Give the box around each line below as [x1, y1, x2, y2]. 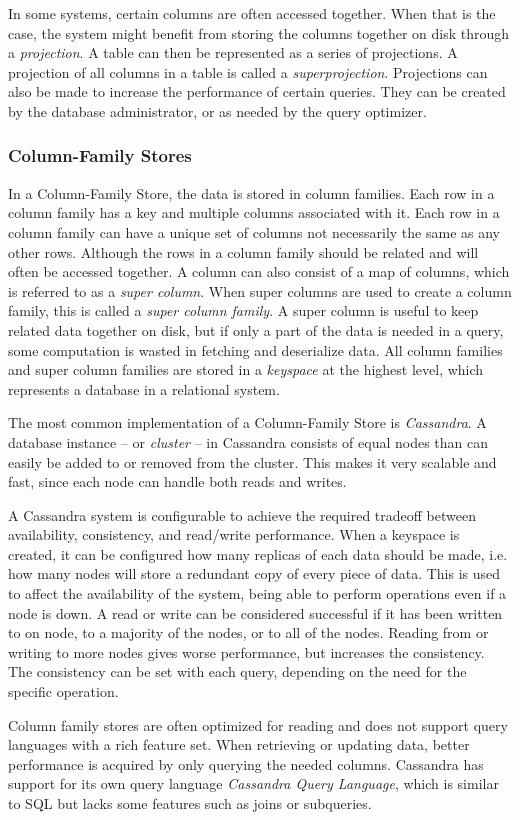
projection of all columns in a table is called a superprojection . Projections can [8, 61, 488, 82]
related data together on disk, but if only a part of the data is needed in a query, [8, 319, 504, 340]
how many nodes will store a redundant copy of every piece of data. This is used [8, 563, 501, 584]
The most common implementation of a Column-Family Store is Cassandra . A [8, 412, 487, 433]
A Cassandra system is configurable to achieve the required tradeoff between [8, 504, 476, 525]
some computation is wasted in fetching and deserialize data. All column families [8, 339, 503, 360]
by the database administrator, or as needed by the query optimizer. [8, 100, 427, 121]
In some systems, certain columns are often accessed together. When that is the [8, 3, 496, 23]
